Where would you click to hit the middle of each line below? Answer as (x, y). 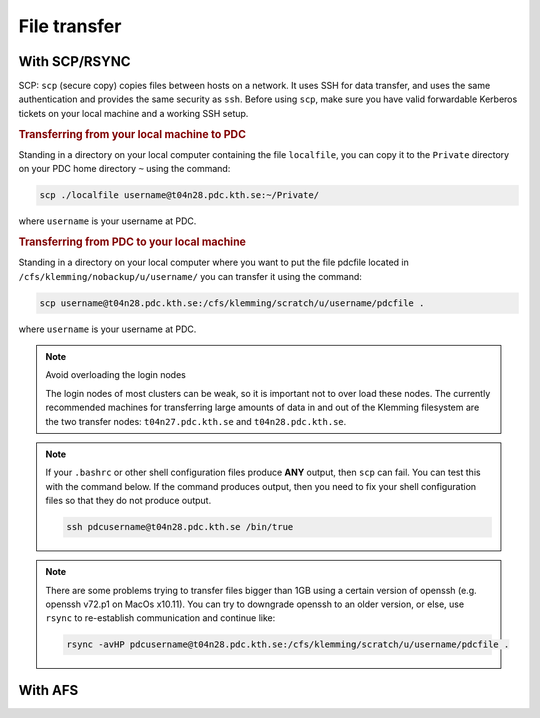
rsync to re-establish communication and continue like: (160, 618)
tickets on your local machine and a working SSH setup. (133, 113)
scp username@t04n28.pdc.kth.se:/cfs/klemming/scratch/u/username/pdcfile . (232, 303)
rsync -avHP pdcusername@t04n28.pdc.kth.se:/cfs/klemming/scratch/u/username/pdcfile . (288, 644)
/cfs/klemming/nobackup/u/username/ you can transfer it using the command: (190, 276)
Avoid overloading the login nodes (116, 375)
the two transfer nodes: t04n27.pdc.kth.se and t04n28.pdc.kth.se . (196, 421)
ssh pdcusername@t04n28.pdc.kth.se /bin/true (180, 527)
